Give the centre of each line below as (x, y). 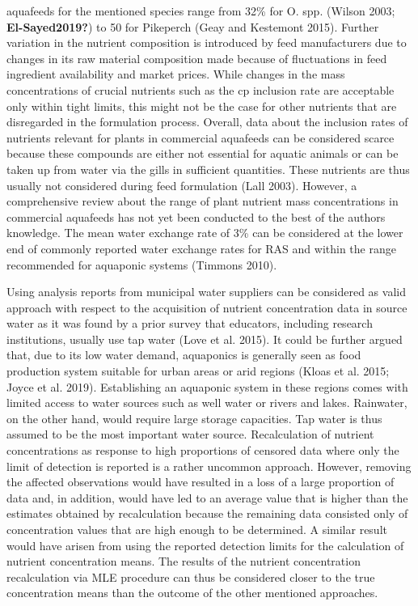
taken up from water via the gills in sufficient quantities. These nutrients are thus (208, 169)
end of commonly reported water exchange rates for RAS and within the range (201, 248)
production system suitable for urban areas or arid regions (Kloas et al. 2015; (198, 371)
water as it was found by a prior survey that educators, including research (190, 323)
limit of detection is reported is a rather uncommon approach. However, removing (209, 466)
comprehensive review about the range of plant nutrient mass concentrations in (203, 201)
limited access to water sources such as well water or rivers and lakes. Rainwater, (207, 403)
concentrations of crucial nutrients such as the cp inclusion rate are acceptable (201, 89)
